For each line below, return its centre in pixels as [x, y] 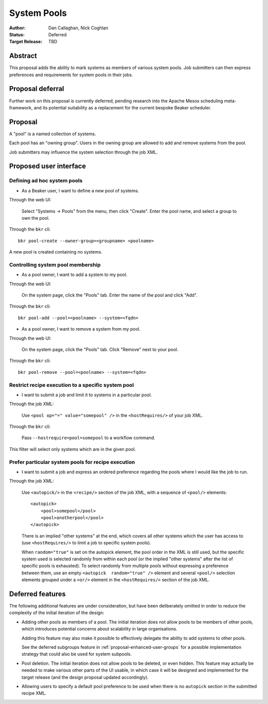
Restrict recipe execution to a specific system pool [71, 385]
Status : [17, 34]
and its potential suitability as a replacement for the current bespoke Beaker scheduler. [123, 107]
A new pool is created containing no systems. [56, 252]
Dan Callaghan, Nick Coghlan [78, 28]
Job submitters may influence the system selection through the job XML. [84, 152]
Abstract [23, 56]
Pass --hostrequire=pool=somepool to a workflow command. [89, 438]
